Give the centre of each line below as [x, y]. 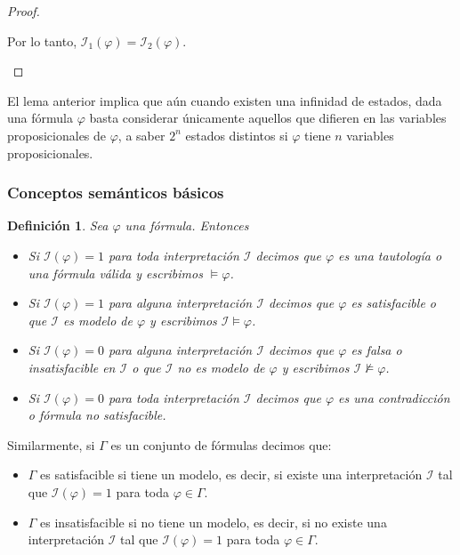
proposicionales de [57, 135]
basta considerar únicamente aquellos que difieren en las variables [268, 118]
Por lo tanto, [42, 40]
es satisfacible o [393, 303]
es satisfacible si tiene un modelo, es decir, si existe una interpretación [231, 475]
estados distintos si [237, 135]
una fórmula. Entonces [187, 225]
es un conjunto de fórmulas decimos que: [221, 444]
